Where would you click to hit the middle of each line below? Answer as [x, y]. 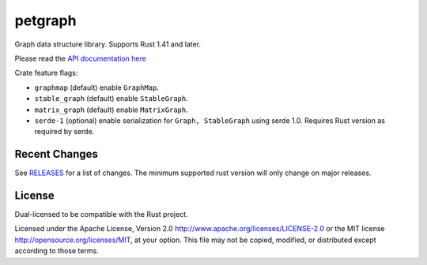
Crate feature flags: [46, 73]
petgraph [45, 21]
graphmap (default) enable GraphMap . [97, 88]
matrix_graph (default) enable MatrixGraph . [111, 110]
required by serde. [64, 132]
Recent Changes [57, 154]
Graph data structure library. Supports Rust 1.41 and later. [108, 44]
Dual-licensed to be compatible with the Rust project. [102, 215]
